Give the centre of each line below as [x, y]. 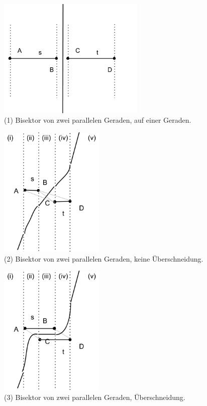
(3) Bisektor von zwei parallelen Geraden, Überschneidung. [95, 397]
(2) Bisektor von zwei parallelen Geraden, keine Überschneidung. [104, 258]
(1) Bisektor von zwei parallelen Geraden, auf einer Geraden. [98, 120]
